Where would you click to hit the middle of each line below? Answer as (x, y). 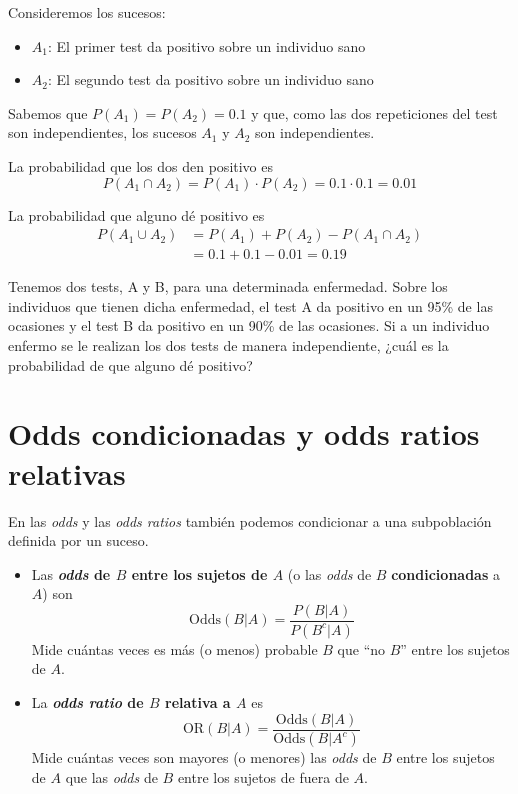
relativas (67, 472)
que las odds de (111, 777)
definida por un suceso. (78, 540)
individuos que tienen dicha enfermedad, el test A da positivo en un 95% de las (250, 305)
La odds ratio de (87, 701)
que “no (361, 648)
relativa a (198, 701)
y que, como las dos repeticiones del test (374, 112)
